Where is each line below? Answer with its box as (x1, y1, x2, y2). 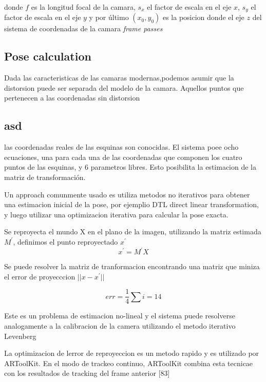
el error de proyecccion (4, 271, 75, 282)
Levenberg (4, 330, 36, 341)
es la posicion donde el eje (162, 12, 244, 23)
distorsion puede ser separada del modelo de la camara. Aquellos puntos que (4, 82, 244, 93)
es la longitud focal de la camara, (31, 2, 136, 12)
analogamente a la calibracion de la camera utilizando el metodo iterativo (4, 320, 236, 331)
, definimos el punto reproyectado (13, 236, 118, 247)
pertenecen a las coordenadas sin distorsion (4, 92, 140, 103)
